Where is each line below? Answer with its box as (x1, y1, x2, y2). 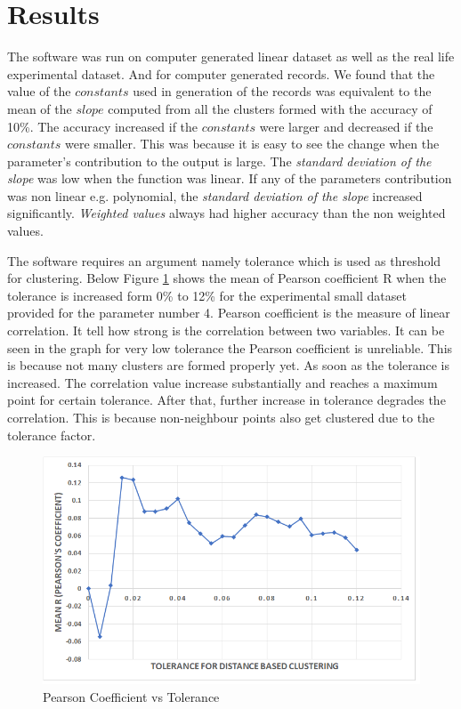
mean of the (7, 99, 72, 117)
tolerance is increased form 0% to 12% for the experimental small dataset (7, 286, 407, 304)
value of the (7, 82, 71, 101)
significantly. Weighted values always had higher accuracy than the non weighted (7, 204, 446, 222)
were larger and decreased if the (259, 117, 433, 135)
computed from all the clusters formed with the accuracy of (108, 99, 433, 117)
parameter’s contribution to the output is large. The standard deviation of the (7, 151, 432, 170)
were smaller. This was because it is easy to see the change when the (65, 134, 440, 153)
